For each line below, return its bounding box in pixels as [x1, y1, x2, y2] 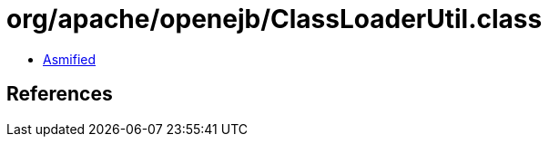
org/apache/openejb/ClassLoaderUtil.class [6, 4, 543, 34]
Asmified [43, 51, 97, 67]
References [6, 82, 113, 106]
